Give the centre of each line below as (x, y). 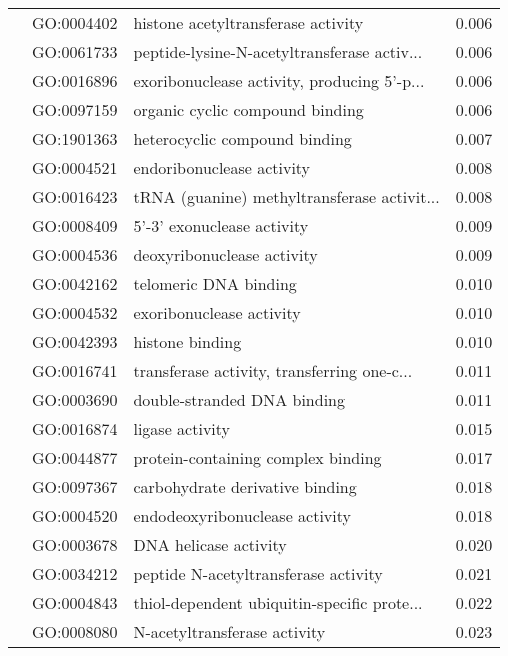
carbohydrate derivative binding (245, 486)
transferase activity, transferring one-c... (273, 370)
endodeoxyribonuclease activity (242, 515)
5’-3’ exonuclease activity (221, 225)
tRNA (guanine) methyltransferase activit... (286, 196)
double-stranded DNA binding (239, 399)
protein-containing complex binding (257, 457)
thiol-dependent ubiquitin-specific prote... (278, 602)
